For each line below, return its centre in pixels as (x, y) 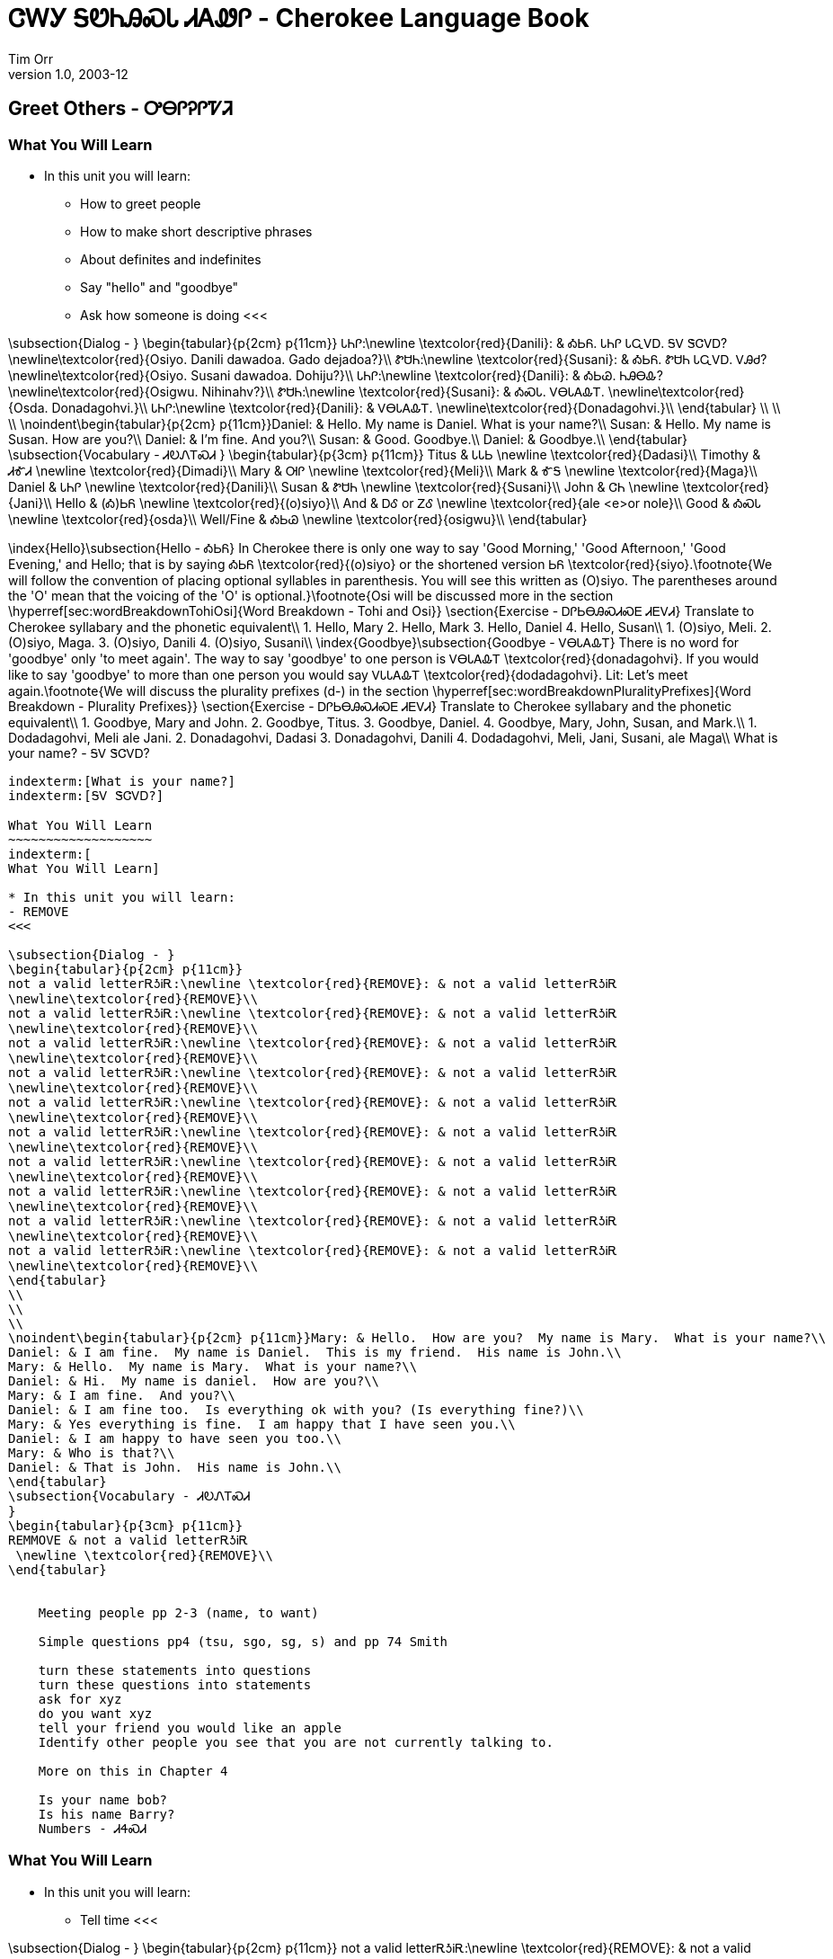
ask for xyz (80, 1699)
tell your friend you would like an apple (190, 1727)
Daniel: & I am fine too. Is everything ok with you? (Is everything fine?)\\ (296, 1409)
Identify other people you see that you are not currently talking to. (296, 1742)
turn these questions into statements (175, 1684)
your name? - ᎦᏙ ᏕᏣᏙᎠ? (79, 752)
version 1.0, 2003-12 (68, 74)
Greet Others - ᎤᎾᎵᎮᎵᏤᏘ (120, 109)
